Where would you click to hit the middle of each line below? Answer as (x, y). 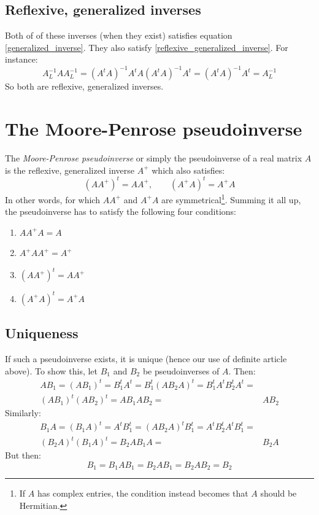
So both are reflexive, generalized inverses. (84, 86)
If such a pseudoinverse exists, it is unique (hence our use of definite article (146, 359)
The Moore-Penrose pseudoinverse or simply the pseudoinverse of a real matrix (154, 158)
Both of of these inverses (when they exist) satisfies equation (119, 35)
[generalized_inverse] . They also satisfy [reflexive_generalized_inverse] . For (147, 47)
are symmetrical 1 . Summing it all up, (231, 198)
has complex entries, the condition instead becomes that (143, 493)
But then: (23, 455)
